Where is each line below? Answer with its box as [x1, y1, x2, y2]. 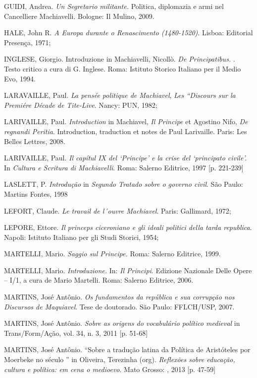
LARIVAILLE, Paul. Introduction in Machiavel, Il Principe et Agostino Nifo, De [4, 116, 248, 127]
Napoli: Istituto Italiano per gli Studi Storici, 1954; [4, 231, 159, 242]
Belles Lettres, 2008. [4, 136, 65, 146]
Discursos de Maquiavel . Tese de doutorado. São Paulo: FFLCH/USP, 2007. [4, 301, 235, 311]
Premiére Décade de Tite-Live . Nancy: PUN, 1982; [4, 99, 157, 110]
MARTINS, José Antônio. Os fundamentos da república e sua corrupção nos [4, 292, 235, 302]
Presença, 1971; [4, 37, 51, 47]
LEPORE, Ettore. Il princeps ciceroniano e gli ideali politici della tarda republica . [4, 222, 252, 232]
